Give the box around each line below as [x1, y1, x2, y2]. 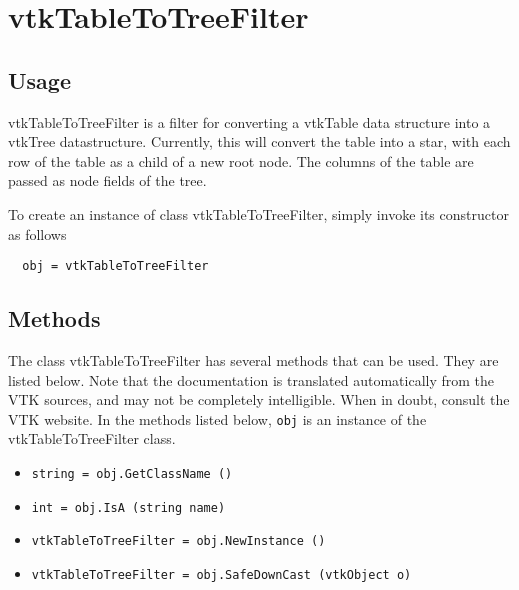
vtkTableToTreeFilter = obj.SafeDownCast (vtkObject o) [31, 568, 412, 582]
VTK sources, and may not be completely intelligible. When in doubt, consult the [8, 389, 510, 410]
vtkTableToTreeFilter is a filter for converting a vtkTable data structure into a [8, 111, 491, 132]
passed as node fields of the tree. [8, 170, 207, 191]
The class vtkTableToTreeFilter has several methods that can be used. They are [8, 350, 499, 370]
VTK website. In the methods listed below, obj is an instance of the [8, 408, 427, 429]
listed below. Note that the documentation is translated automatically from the [8, 369, 495, 390]
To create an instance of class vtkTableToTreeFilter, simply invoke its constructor [8, 203, 509, 224]
